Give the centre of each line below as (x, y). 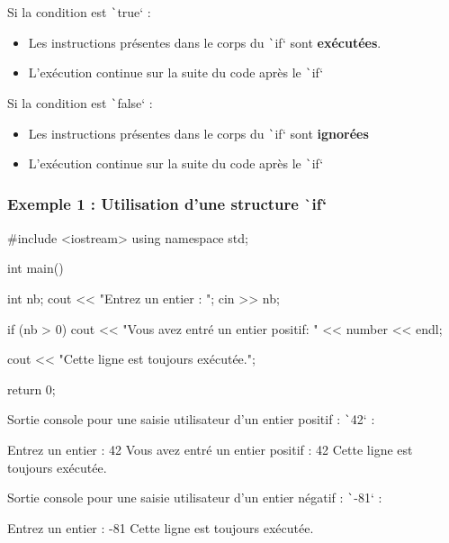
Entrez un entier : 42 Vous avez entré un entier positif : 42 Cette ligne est (210, 449)
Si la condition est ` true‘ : (79, 12)
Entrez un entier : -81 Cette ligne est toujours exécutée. (161, 527)
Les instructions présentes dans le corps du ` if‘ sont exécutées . (205, 42)
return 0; (31, 389)
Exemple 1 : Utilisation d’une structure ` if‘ (167, 203)
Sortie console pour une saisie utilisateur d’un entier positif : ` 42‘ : (191, 419)
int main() (36, 268)
